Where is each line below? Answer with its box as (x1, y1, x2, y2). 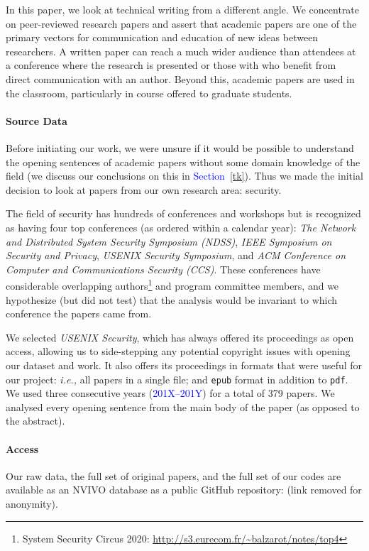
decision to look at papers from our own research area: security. (6, 182, 282, 197)
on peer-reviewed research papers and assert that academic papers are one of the (6, 16, 357, 31)
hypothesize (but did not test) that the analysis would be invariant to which (6, 292, 338, 307)
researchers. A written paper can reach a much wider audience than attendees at (6, 43, 356, 58)
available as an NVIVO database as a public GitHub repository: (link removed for (6, 482, 362, 497)
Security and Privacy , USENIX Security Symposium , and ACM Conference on (6, 248, 346, 263)
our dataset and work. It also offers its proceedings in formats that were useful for (6, 357, 363, 372)
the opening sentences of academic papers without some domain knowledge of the (6, 154, 360, 169)
